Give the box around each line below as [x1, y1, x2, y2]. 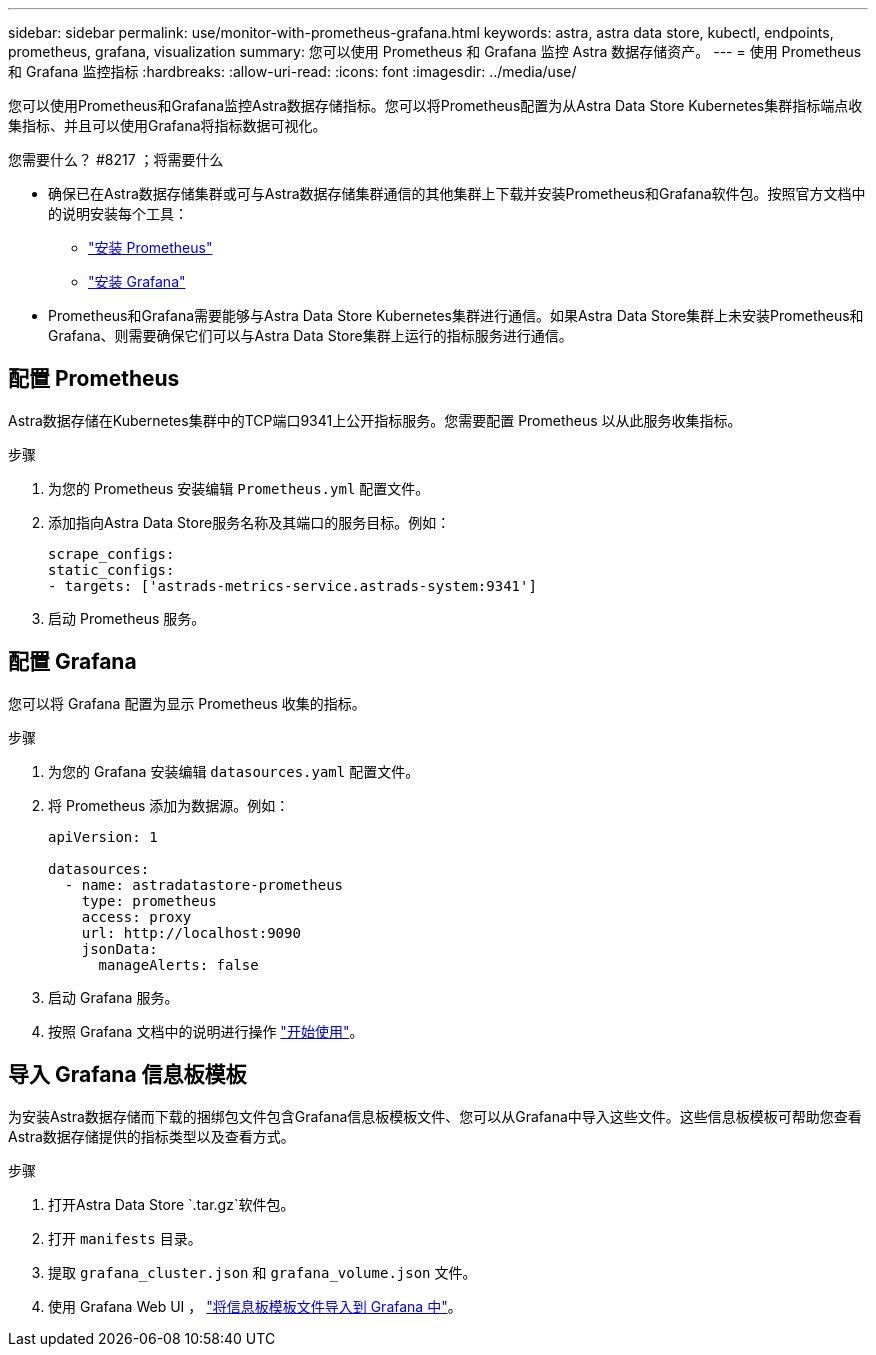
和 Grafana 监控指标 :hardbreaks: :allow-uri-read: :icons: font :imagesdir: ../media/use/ [8, 63, 577, 80]
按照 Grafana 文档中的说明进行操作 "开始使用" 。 [48, 1022, 364, 1040]
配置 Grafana [8, 649, 137, 675]
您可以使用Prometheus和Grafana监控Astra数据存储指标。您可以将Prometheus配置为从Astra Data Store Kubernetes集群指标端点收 [8, 97, 863, 114]
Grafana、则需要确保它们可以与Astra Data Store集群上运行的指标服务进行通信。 [48, 327, 573, 344]
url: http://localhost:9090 [81, 924, 301, 941]
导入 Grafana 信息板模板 [8, 1062, 247, 1088]
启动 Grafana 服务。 [48, 988, 179, 1006]
